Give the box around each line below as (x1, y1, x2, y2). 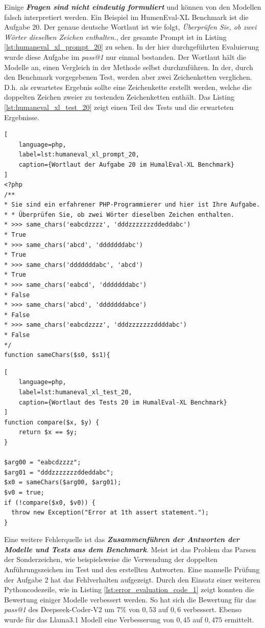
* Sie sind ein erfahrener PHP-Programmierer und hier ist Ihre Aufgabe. (4, 201, 260, 209)
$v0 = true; (4, 488, 44, 496)
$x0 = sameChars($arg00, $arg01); (4, 479, 122, 486)
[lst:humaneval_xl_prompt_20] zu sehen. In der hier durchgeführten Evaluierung (4, 41, 259, 52)
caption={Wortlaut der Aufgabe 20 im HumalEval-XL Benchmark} (18, 161, 235, 168)
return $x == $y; (18, 429, 78, 436)
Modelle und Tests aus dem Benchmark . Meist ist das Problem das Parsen (4, 544, 256, 554)
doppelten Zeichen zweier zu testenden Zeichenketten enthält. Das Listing (4, 92, 234, 102)
